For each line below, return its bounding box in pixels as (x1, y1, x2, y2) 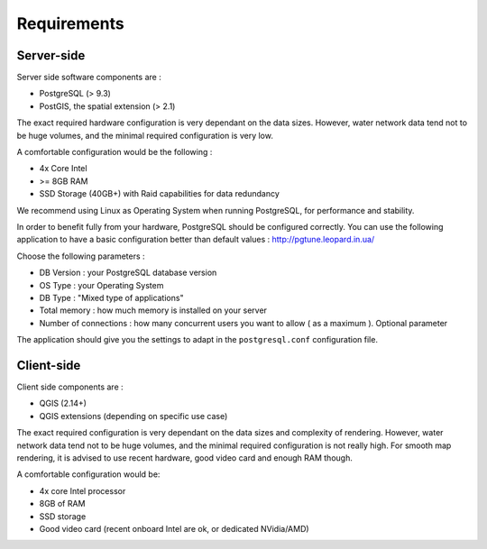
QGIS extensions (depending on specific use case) (39, 410, 228, 421)
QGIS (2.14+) (39, 398, 87, 409)
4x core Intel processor (39, 485, 126, 496)
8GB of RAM (39, 499, 86, 509)
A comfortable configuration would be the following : (16, 147, 213, 158)
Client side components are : (16, 381, 124, 392)
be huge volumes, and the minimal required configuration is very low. (16, 130, 274, 141)
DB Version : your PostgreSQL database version (39, 267, 217, 279)
